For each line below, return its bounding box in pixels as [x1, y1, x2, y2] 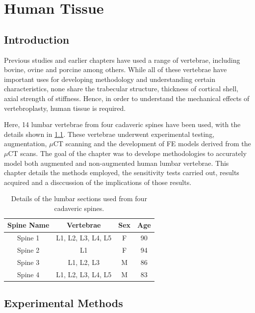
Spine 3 [17, 257, 40, 267]
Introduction [4, 31, 70, 47]
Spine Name [7, 220, 50, 230]
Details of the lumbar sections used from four [11, 193, 147, 204]
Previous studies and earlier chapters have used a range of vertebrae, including [4, 54, 240, 65]
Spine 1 [17, 233, 40, 243]
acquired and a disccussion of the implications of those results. [4, 177, 192, 187]
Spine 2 [17, 245, 40, 255]
